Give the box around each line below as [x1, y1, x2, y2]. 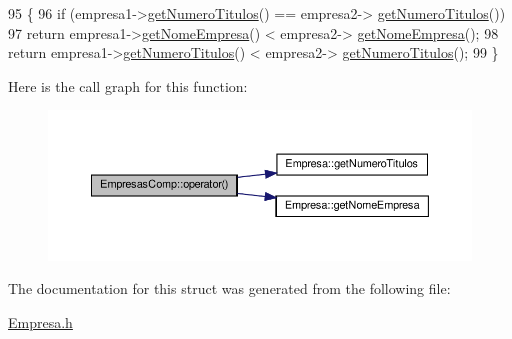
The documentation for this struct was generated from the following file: [8, 278, 451, 299]
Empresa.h [8, 311, 73, 332]
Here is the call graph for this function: [8, 75, 248, 96]
